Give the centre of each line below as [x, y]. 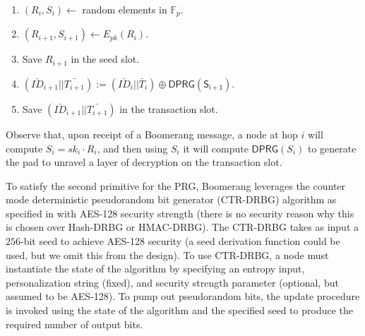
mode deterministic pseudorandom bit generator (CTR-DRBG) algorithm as [171, 199]
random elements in [125, 9]
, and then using [132, 148]
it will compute [216, 148]
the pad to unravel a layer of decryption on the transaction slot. [144, 162]
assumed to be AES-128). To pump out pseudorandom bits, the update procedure [183, 296]
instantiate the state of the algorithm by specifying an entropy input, [155, 269]
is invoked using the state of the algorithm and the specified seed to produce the [180, 310]
